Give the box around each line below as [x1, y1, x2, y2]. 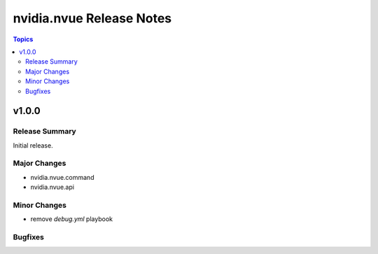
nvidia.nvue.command [30, 173, 94, 181]
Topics [13, 35, 34, 43]
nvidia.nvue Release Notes [13, 10, 172, 26]
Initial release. [13, 141, 53, 150]
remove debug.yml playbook [30, 215, 113, 223]
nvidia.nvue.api [30, 183, 75, 192]
